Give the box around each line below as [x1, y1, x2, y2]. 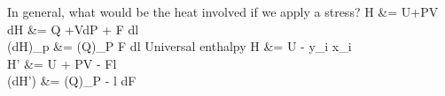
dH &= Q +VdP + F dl [7, 19, 139, 38]
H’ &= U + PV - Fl [7, 54, 117, 72]
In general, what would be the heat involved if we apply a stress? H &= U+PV [7, 3, 439, 20]
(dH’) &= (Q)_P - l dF [7, 71, 137, 90]
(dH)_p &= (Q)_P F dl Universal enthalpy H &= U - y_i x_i [7, 37, 352, 55]
